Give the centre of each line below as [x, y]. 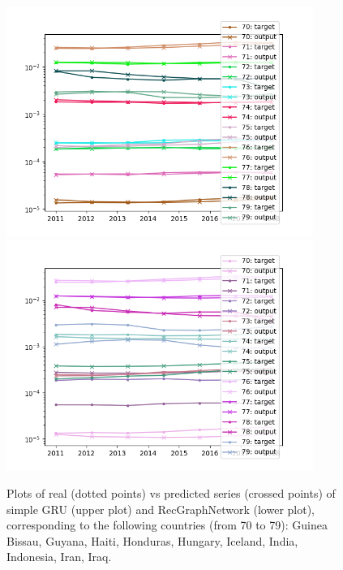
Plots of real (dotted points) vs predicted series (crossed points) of [171, 493]
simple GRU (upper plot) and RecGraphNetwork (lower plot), [161, 509]
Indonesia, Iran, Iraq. [59, 557]
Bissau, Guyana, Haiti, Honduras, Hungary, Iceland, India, [152, 540]
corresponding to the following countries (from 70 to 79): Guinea [167, 525]
